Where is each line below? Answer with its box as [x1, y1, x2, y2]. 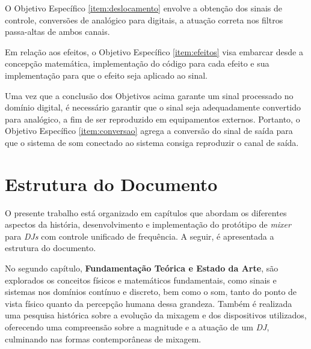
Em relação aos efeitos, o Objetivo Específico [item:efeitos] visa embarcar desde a [5, 45, 303, 58]
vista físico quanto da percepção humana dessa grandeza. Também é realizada [5, 297, 292, 309]
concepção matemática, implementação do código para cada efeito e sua [5, 57, 269, 70]
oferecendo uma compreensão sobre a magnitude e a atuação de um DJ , [5, 321, 269, 333]
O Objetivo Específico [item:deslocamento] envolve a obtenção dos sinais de [5, 2, 283, 14]
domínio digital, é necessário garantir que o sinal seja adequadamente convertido [5, 101, 301, 114]
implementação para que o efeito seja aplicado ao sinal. [5, 68, 208, 81]
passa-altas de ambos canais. [5, 25, 110, 38]
